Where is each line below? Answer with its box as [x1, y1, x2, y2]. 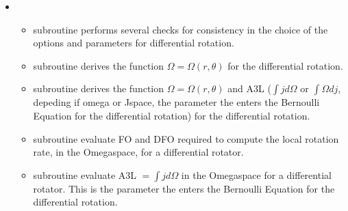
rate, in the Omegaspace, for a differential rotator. [33, 145, 244, 159]
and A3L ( [227, 81, 271, 96]
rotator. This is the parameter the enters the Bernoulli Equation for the [33, 181, 335, 195]
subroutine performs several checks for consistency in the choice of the [33, 22, 328, 36]
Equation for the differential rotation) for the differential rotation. [33, 108, 310, 122]
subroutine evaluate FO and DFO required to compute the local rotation [33, 131, 339, 145]
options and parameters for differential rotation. [33, 36, 234, 50]
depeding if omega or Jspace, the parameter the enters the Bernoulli [33, 95, 320, 109]
